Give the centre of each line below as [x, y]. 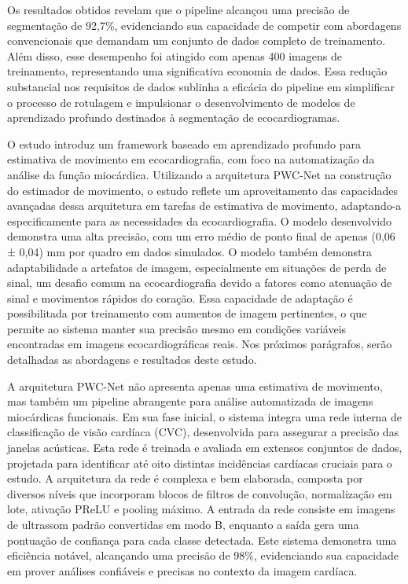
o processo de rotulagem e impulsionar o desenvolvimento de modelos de [181, 102]
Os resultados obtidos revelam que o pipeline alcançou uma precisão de [178, 9]
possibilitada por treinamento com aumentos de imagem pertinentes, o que [187, 313]
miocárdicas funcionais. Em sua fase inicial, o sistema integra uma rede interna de [205, 416]
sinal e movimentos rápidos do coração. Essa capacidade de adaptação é [180, 298]
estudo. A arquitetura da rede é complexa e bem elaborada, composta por [185, 478]
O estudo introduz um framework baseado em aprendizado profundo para [184, 143]
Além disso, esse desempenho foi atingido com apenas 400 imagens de [175, 55]
